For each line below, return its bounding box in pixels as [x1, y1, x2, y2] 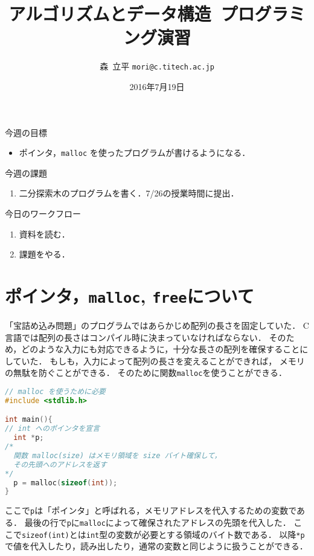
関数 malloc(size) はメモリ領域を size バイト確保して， [13, 451, 222, 460]
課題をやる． [19, 248, 70, 260]
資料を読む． [19, 227, 70, 240]
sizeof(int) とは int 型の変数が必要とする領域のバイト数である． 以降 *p [22, 528, 305, 540]
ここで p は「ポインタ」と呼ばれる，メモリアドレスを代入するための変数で [5, 504, 297, 517]
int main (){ [5, 415, 53, 424]
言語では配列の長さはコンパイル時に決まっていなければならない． [5, 331, 266, 343]
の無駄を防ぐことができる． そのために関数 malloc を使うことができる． [5, 366, 287, 379]
